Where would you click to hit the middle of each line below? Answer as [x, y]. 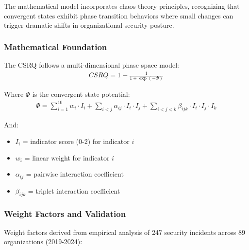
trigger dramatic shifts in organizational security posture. [89, 25]
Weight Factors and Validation [65, 214]
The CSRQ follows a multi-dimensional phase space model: [91, 65]
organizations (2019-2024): [43, 241]
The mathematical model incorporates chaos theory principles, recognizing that [122, 6]
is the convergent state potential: [81, 94]
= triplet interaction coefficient [74, 190]
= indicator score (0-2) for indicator [76, 141]
